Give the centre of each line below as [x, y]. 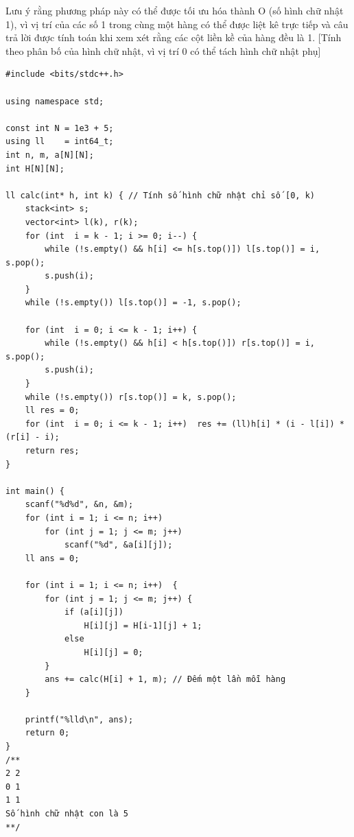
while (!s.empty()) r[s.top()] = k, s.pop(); [131, 397]
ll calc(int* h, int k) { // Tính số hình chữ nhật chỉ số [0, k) [161, 195]
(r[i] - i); [33, 437]
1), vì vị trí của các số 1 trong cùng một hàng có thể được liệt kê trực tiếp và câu [177, 24]
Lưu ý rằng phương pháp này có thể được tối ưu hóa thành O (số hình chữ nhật [175, 10]
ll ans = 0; [52, 558]
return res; [52, 451]
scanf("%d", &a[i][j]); [118, 545]
